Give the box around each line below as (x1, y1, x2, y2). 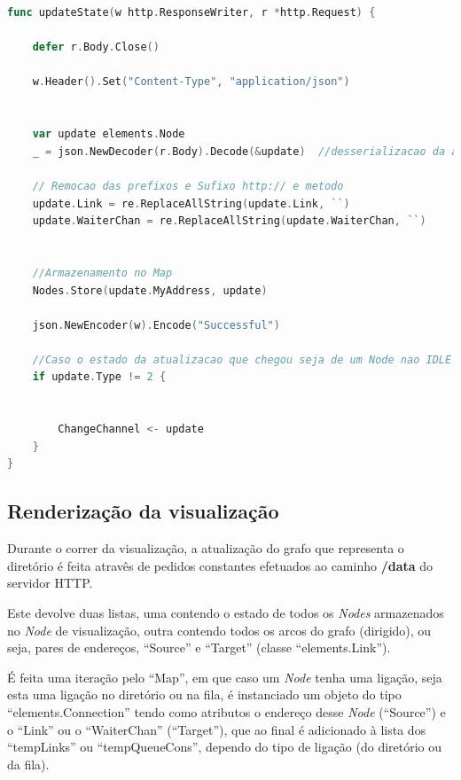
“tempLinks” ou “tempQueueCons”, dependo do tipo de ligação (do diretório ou (7, 737, 442, 756)
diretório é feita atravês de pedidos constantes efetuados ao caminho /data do (7, 556, 433, 574)
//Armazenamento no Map (32, 266, 173, 279)
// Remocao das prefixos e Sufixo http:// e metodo (32, 179, 344, 192)
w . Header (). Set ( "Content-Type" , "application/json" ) (32, 75, 350, 89)
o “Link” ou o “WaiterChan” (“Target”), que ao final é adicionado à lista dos (7, 720, 426, 738)
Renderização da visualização (7, 497, 279, 525)
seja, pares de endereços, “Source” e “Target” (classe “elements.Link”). (7, 638, 391, 657)
